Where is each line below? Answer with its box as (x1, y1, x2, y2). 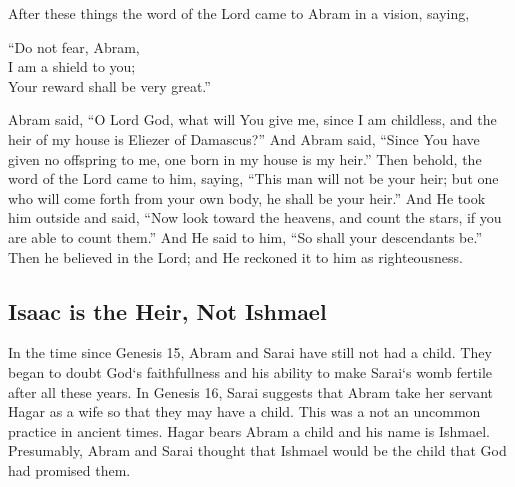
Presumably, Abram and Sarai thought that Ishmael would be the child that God (8, 440, 507, 461)
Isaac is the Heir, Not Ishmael (8, 295, 327, 326)
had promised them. (8, 459, 131, 480)
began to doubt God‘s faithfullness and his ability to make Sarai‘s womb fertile (8, 361, 492, 382)
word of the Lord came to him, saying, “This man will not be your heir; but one (8, 168, 499, 189)
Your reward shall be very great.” (8, 75, 211, 96)
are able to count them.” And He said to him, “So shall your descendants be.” (8, 226, 483, 247)
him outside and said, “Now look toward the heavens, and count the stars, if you (8, 207, 502, 228)
